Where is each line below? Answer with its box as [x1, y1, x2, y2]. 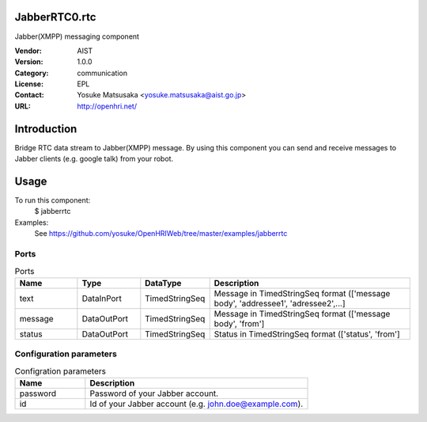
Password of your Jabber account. [89, 388, 219, 399]
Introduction [14, 122, 77, 135]
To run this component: [14, 196, 91, 205]
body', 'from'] [213, 317, 265, 329]
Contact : [14, 90, 45, 100]
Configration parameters [14, 365, 107, 376]
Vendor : [14, 46, 43, 55]
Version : [14, 57, 43, 67]
